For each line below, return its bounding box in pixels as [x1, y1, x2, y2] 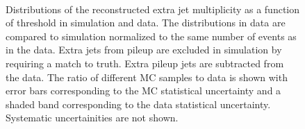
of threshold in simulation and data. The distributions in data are [6, 15, 286, 30]
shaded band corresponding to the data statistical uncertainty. [6, 96, 271, 111]
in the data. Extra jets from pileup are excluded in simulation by [6, 42, 282, 57]
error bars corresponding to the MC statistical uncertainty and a [6, 83, 281, 98]
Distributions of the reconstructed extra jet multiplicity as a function [6, 1, 300, 16]
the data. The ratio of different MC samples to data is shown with [6, 69, 288, 84]
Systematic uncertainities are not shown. [6, 110, 179, 125]
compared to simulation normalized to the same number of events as [6, 28, 297, 43]
